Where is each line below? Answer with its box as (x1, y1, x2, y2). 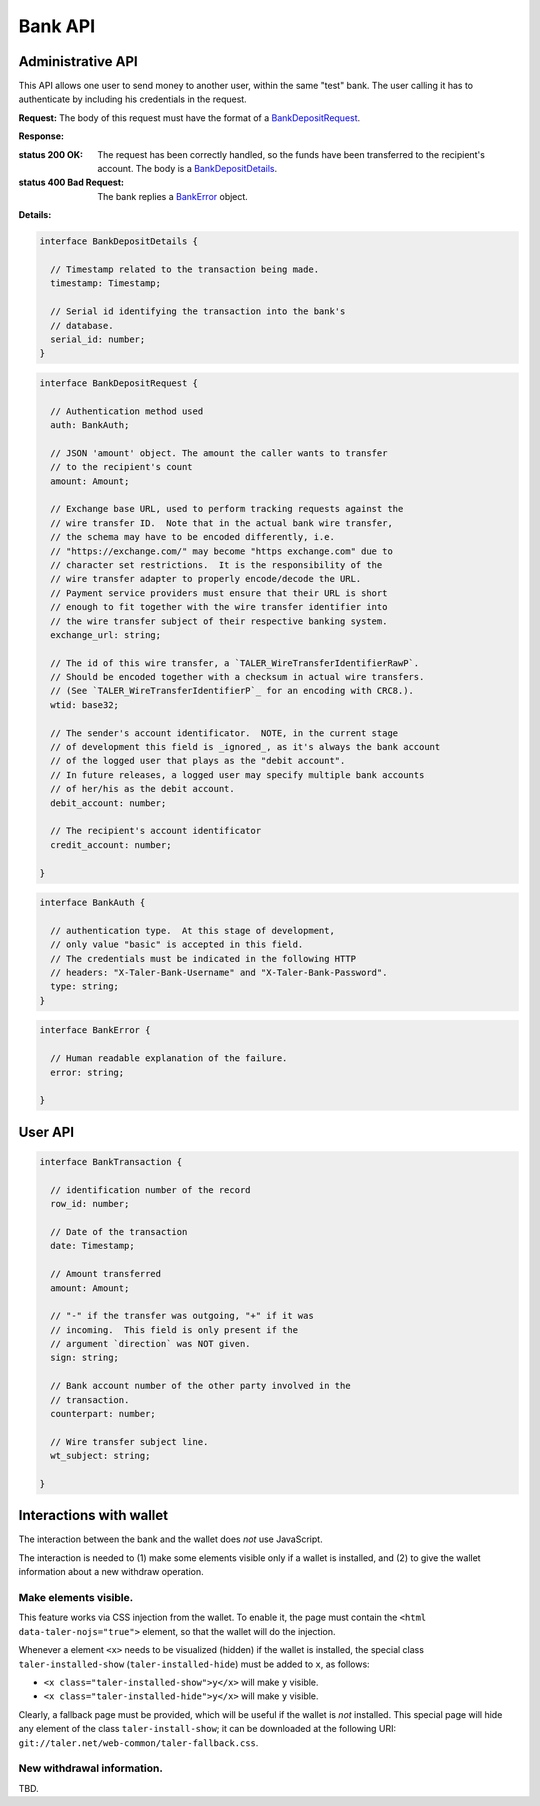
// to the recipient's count (50, 461, 194, 473)
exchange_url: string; (50, 629, 162, 640)
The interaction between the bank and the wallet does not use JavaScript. (18, 1533, 324, 1545)
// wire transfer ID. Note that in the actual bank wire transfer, (50, 517, 394, 529)
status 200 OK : (18, 148, 84, 160)
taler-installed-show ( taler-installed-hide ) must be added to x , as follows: (18, 1658, 370, 1670)
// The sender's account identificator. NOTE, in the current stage (50, 727, 399, 739)
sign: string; (50, 1352, 120, 1364)
